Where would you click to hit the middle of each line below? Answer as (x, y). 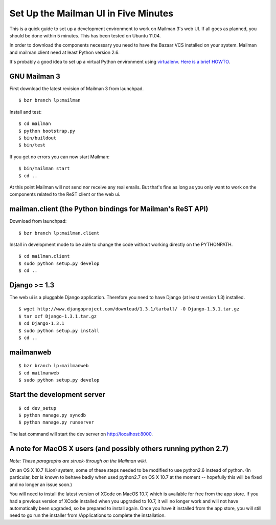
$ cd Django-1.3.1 (42, 323)
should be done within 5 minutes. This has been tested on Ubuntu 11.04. (85, 35)
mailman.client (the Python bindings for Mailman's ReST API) (109, 209)
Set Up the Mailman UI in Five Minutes (91, 13)
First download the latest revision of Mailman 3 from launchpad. (77, 89)
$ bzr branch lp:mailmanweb (54, 366)
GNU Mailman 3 (35, 76)
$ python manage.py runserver (56, 422)
